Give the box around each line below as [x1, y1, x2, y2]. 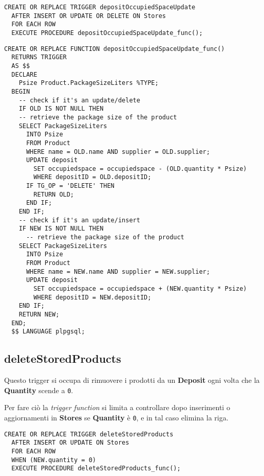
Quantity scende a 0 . [4, 384, 73, 395]
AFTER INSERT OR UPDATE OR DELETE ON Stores [11, 12, 166, 20]
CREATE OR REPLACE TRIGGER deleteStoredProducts [4, 430, 174, 438]
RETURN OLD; [33, 190, 74, 198]
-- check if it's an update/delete [18, 96, 140, 104]
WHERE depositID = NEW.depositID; [33, 293, 152, 301]
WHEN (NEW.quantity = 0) [11, 456, 96, 464]
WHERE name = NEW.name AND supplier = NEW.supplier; [26, 268, 210, 275]
